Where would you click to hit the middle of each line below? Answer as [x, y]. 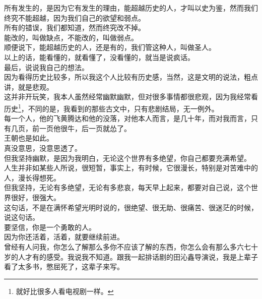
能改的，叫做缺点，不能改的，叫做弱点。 [71, 37]
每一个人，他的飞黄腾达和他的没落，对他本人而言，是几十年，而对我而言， [127, 118]
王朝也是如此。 [29, 138]
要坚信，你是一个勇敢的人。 [50, 227]
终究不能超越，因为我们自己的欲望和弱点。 [75, 17]
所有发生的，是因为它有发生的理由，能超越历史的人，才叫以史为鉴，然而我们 [131, 8]
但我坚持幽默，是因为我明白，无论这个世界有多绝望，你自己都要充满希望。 [127, 158]
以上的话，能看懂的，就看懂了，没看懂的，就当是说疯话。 [99, 57]
